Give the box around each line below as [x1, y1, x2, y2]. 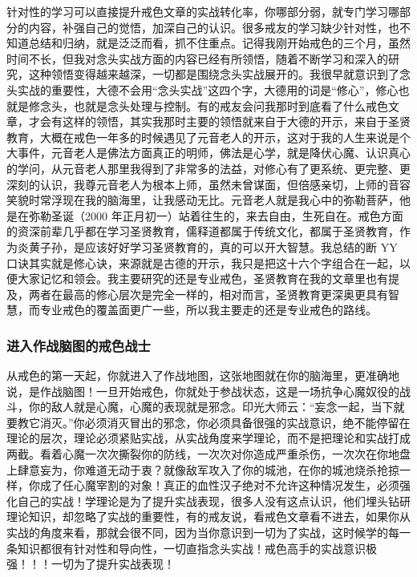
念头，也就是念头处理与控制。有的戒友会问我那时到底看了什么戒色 [39, 97, 388, 114]
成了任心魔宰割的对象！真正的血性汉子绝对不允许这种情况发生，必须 [39, 477, 399, 494]
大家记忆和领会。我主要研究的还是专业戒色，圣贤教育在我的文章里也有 [17, 270, 388, 287]
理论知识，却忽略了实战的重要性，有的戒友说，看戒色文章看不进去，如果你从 [6, 508, 411, 525]
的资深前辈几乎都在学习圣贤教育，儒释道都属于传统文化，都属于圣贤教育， [6, 223, 399, 240]
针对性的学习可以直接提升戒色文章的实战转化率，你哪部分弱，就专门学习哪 [6, 3, 399, 19]
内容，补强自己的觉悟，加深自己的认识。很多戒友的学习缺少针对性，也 [28, 18, 399, 35]
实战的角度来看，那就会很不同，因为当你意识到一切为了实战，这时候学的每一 [6, 524, 411, 541]
